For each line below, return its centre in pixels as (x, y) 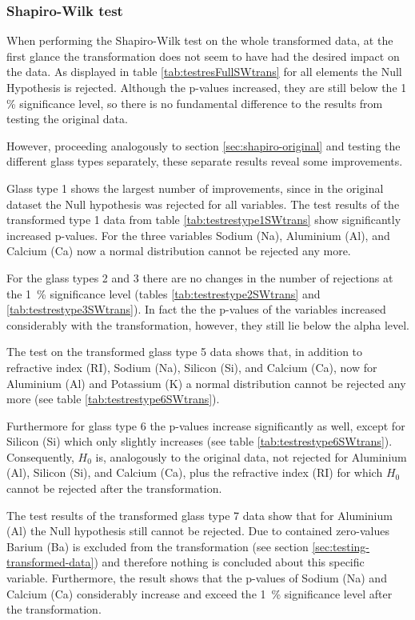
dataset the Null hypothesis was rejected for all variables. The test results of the (203, 204)
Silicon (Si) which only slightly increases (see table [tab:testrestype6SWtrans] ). (200, 441)
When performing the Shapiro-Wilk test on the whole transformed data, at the (200, 40)
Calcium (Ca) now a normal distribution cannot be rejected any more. (179, 251)
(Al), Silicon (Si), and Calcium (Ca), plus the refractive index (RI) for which (195, 472)
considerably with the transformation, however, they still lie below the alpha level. (208, 324)
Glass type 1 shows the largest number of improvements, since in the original (195, 188)
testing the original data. (67, 119)
